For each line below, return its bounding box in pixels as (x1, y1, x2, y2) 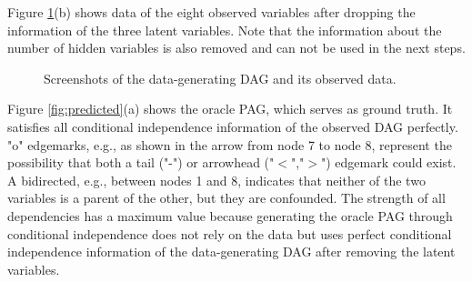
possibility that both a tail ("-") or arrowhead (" (7, 153, 275, 172)
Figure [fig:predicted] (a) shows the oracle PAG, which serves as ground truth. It (7, 99, 453, 118)
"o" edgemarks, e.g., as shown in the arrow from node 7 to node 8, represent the (7, 135, 452, 154)
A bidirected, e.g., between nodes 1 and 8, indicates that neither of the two (7, 170, 426, 189)
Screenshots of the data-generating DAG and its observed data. (44, 68, 397, 87)
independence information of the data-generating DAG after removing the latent (7, 242, 456, 261)
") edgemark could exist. (320, 153, 457, 172)
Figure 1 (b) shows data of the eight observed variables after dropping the (7, 3, 416, 21)
